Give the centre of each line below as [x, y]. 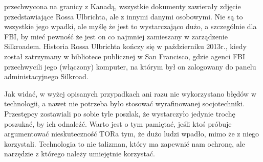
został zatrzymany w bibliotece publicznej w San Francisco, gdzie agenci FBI [125, 56]
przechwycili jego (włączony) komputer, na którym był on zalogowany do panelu [130, 66]
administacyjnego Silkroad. [46, 76]
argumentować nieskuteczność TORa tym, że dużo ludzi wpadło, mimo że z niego [132, 134]
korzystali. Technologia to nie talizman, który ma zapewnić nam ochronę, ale [125, 143]
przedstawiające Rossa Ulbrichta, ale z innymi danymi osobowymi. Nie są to [124, 16]
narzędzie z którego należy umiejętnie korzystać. [80, 154]
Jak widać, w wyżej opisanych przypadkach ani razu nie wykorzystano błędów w [130, 93]
